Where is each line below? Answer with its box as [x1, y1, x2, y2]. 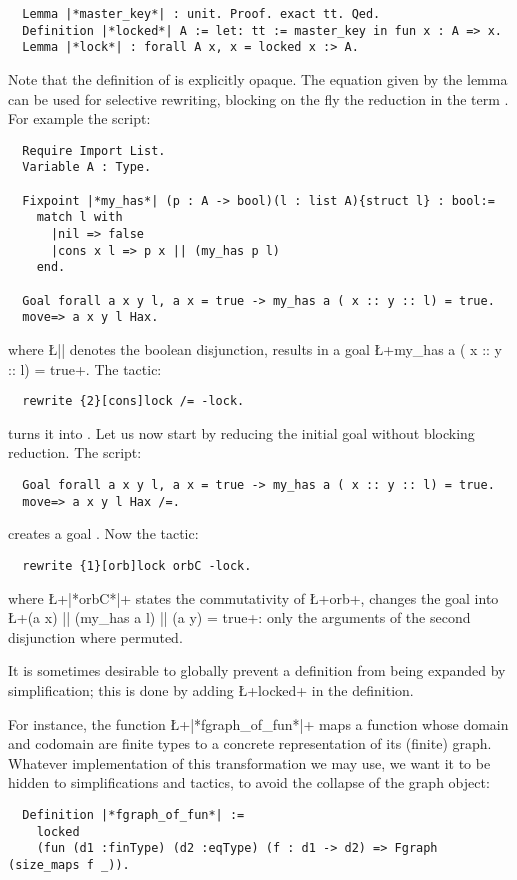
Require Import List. [22, 143, 166, 158]
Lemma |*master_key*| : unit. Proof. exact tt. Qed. [22, 7, 381, 21]
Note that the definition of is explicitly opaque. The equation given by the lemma [8, 68, 508, 89]
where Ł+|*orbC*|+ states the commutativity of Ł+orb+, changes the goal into [8, 587, 499, 608]
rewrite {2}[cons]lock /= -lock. [22, 394, 245, 409]
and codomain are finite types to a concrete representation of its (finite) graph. [8, 733, 492, 754]
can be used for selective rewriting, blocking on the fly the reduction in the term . [8, 88, 509, 109]
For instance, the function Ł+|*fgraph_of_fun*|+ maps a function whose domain [8, 713, 509, 734]
